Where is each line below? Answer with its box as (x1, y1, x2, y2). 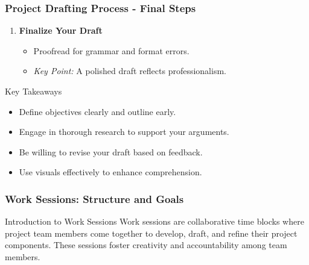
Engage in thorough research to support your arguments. (19, 125, 229, 138)
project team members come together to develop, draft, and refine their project (5, 226, 298, 239)
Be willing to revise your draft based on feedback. (19, 145, 203, 158)
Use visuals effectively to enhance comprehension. (19, 166, 202, 178)
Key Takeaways (5, 85, 62, 97)
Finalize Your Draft (19, 24, 103, 37)
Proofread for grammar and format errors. (33, 44, 190, 57)
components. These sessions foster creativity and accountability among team (5, 238, 287, 251)
